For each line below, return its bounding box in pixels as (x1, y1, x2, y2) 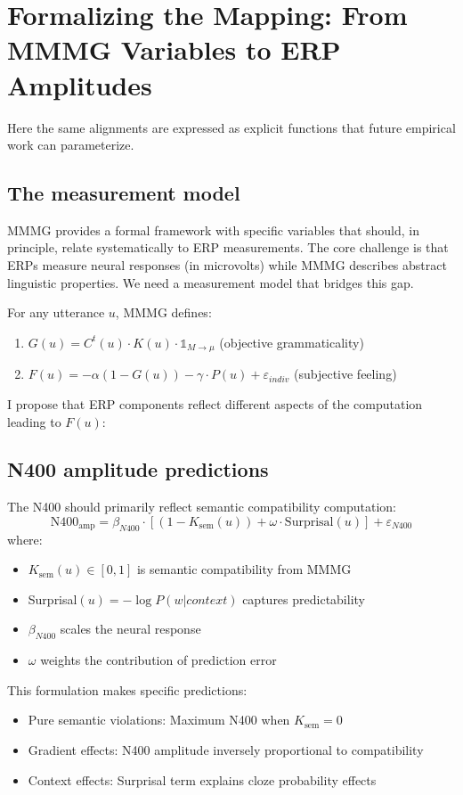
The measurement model (7, 179, 240, 207)
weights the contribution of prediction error (40, 651, 277, 669)
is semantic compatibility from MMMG (136, 560, 352, 578)
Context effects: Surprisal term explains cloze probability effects (28, 770, 377, 789)
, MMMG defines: (115, 303, 212, 322)
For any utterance (7, 303, 105, 322)
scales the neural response (60, 619, 201, 638)
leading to (7, 412, 61, 430)
